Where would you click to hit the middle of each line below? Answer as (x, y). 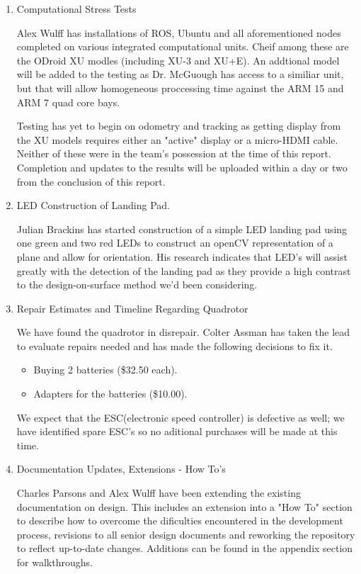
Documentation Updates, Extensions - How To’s (121, 469)
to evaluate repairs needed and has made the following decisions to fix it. (174, 345)
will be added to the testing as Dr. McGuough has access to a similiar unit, (180, 74)
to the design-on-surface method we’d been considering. (137, 285)
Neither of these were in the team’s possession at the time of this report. (174, 153)
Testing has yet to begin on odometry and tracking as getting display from (179, 126)
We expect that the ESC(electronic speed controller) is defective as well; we (180, 417)
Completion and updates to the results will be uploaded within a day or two (182, 167)
